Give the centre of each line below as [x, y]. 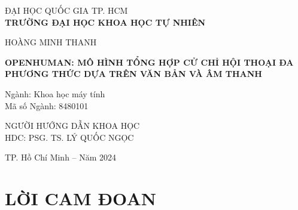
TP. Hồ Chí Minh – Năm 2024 [61, 157]
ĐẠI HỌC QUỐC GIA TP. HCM [66, 10]
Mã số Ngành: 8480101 [47, 105]
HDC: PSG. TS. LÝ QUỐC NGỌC [69, 137]
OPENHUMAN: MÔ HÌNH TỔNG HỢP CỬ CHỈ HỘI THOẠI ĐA [149, 62]
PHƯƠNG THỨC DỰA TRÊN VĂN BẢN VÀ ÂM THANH [133, 74]
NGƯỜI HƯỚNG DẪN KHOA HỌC [72, 126]
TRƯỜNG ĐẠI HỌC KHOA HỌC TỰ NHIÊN [105, 22]
